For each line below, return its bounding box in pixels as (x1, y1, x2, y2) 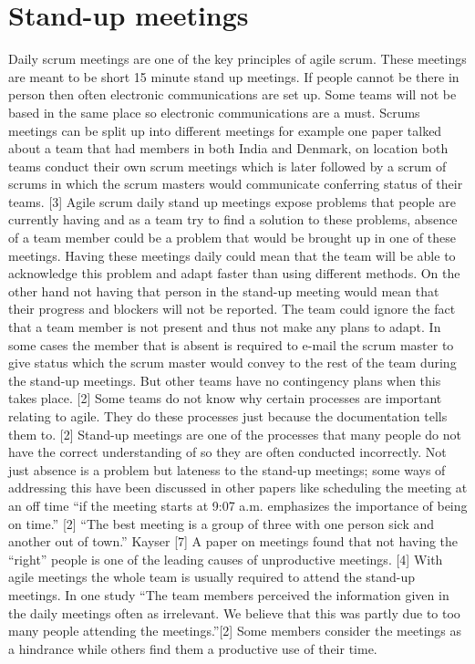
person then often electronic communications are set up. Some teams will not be (8, 85, 457, 104)
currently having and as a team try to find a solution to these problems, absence (8, 210, 458, 229)
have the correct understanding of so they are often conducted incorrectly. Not (8, 442, 447, 462)
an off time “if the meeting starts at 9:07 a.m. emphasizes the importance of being (8, 495, 468, 514)
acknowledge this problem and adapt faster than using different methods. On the (8, 264, 460, 283)
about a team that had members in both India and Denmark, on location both (8, 139, 449, 158)
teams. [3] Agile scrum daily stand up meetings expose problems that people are (8, 192, 456, 211)
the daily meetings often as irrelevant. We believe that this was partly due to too (8, 603, 460, 622)
